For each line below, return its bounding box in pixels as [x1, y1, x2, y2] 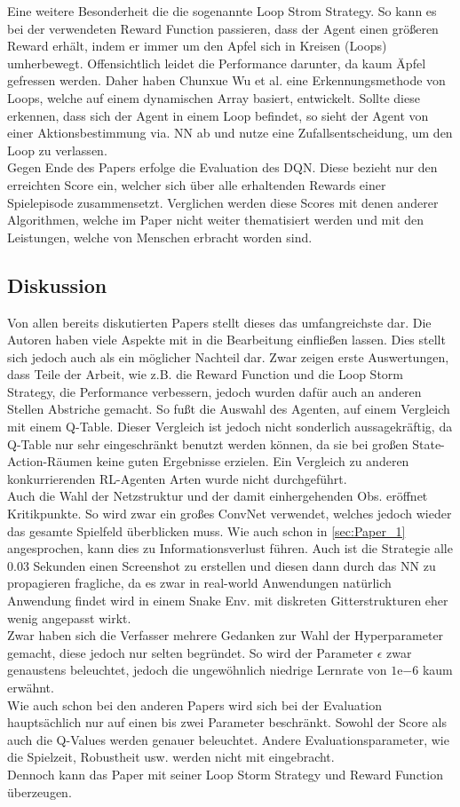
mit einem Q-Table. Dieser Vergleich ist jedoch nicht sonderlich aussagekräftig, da [7, 417, 453, 436]
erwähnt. [7, 677, 54, 696]
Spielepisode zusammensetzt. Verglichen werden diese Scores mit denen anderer [7, 193, 439, 211]
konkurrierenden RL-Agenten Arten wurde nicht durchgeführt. [7, 469, 347, 487]
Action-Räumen [7, 452, 92, 471]
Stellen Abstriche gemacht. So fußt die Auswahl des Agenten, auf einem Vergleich [7, 400, 450, 418]
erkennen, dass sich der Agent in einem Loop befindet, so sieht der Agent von [7, 106, 429, 124]
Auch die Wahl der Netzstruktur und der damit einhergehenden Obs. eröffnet [7, 487, 428, 505]
